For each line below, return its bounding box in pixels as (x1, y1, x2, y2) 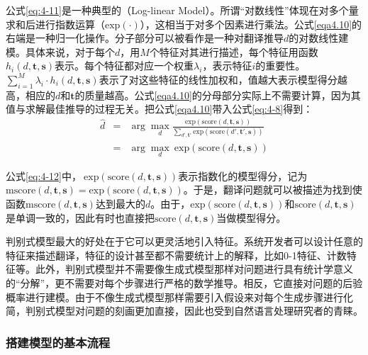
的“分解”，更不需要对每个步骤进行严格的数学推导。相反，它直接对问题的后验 (6, 275, 363, 290)
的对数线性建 (289, 30, 349, 45)
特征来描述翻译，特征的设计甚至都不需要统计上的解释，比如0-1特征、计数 (6, 247, 347, 262)
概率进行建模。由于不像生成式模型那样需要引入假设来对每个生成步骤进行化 (6, 289, 353, 304)
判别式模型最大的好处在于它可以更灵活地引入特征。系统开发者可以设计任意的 (6, 234, 363, 249)
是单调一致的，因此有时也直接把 (6, 210, 155, 225)
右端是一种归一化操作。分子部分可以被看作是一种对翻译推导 (6, 30, 284, 45)
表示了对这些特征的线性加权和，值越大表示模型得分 (99, 72, 338, 86)
